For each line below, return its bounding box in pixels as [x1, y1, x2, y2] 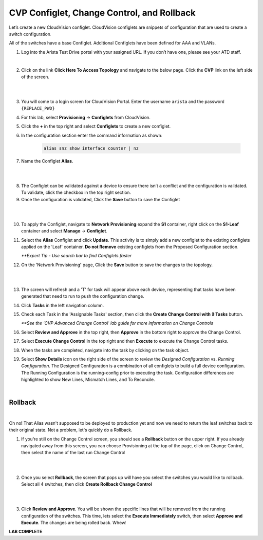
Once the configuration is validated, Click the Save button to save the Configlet [21, 196, 180, 202]
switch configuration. [9, 31, 52, 37]
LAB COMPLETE [9, 529, 42, 535]
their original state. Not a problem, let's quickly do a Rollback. [9, 427, 132, 433]
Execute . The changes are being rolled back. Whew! [21, 519, 127, 525]
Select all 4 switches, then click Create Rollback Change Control [21, 481, 152, 487]
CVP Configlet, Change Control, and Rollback [9, 7, 196, 18]
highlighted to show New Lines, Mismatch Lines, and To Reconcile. [21, 376, 155, 383]
